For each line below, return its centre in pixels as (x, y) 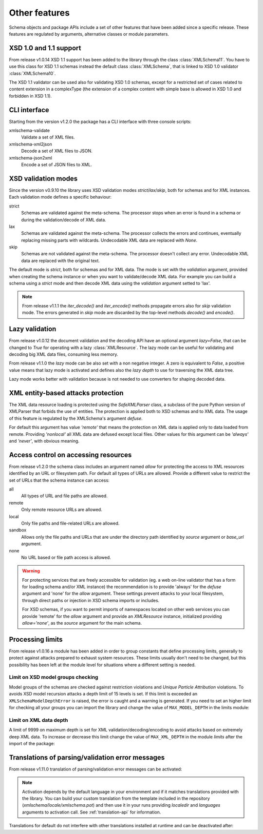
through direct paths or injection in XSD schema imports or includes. (91, 600)
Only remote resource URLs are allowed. (62, 509)
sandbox (18, 530)
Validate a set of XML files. (48, 137)
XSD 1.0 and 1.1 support (45, 48)
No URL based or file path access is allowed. (66, 557)
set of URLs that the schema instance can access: (59, 480)
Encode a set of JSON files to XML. (56, 165)
